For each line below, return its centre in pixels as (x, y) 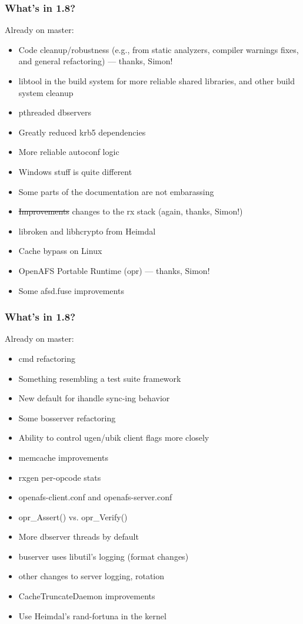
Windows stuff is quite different (75, 171)
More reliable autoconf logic (69, 152)
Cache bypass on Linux (60, 251)
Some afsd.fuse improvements (71, 290)
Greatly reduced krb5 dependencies (82, 132)
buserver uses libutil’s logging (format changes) (104, 556)
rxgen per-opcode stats (60, 477)
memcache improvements (63, 457)
